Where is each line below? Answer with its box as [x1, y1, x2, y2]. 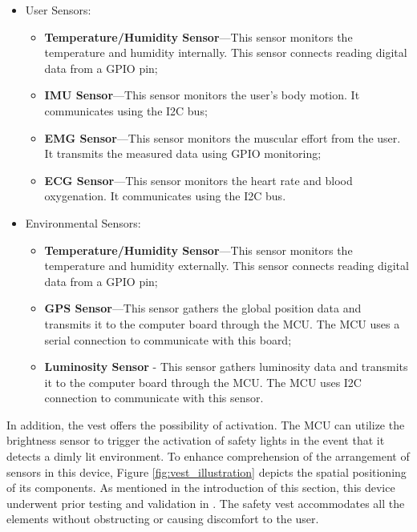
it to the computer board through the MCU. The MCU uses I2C [44, 373, 362, 390]
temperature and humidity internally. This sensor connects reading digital [44, 44, 407, 61]
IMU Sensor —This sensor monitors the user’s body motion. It [44, 87, 360, 103]
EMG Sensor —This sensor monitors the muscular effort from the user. [44, 129, 401, 146]
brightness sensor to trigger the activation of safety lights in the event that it [6, 432, 385, 449]
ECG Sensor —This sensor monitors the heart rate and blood [44, 171, 353, 188]
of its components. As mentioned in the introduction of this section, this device [6, 479, 395, 496]
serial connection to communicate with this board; [44, 331, 292, 348]
